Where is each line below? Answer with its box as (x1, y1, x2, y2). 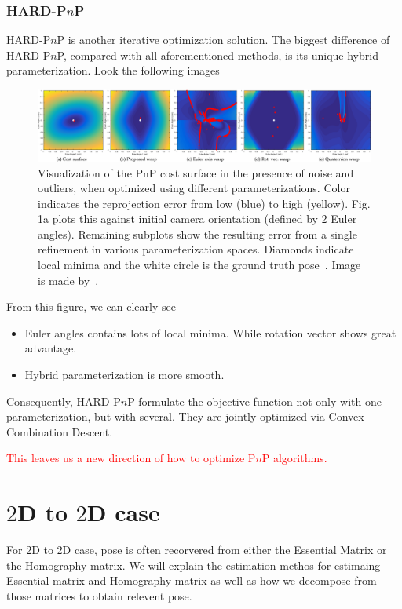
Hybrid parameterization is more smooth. (24, 366, 225, 383)
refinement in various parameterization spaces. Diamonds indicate (38, 241, 354, 257)
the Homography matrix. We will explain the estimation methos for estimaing (6, 556, 381, 573)
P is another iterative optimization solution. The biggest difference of (57, 31, 390, 48)
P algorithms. (261, 450, 327, 466)
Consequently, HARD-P (6, 392, 121, 409)
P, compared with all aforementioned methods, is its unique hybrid (57, 46, 378, 63)
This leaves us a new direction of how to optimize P (6, 450, 256, 466)
